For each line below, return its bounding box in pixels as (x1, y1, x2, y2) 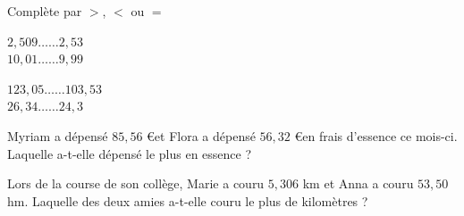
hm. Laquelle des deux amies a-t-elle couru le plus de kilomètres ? (7, 191, 368, 210)
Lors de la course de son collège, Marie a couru (7, 174, 265, 193)
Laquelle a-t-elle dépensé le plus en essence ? (7, 144, 252, 162)
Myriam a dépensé (7, 126, 108, 145)
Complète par (7, 2, 82, 20)
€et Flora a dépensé (147, 126, 256, 145)
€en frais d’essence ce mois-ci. (294, 126, 458, 145)
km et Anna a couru (302, 174, 414, 193)
